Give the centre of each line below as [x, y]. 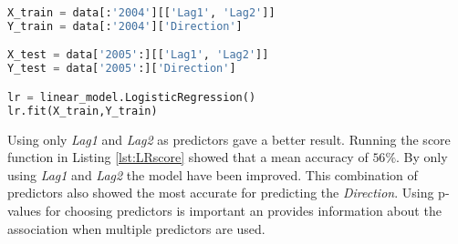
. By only [422, 157]
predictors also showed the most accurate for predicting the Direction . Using [221, 193]
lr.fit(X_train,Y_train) [83, 111]
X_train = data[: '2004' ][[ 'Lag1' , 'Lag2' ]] [141, 13]
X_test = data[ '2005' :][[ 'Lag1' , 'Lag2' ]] [138, 55]
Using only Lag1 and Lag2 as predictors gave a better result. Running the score [229, 139]
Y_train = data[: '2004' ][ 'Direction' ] [125, 26]
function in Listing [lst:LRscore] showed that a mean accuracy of [188, 157]
